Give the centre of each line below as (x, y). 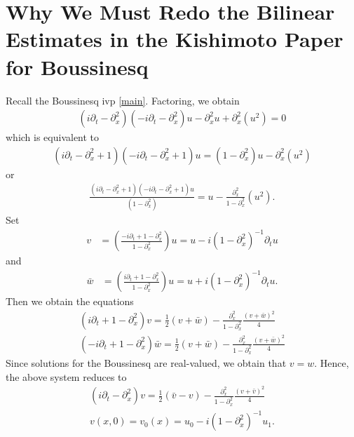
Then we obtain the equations (70, 301)
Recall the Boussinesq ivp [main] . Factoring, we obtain (123, 100)
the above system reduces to (66, 376)
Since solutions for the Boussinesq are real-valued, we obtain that (146, 363)
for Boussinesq (77, 66)
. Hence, (332, 363)
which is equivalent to (53, 137)
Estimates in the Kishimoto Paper (175, 39)
